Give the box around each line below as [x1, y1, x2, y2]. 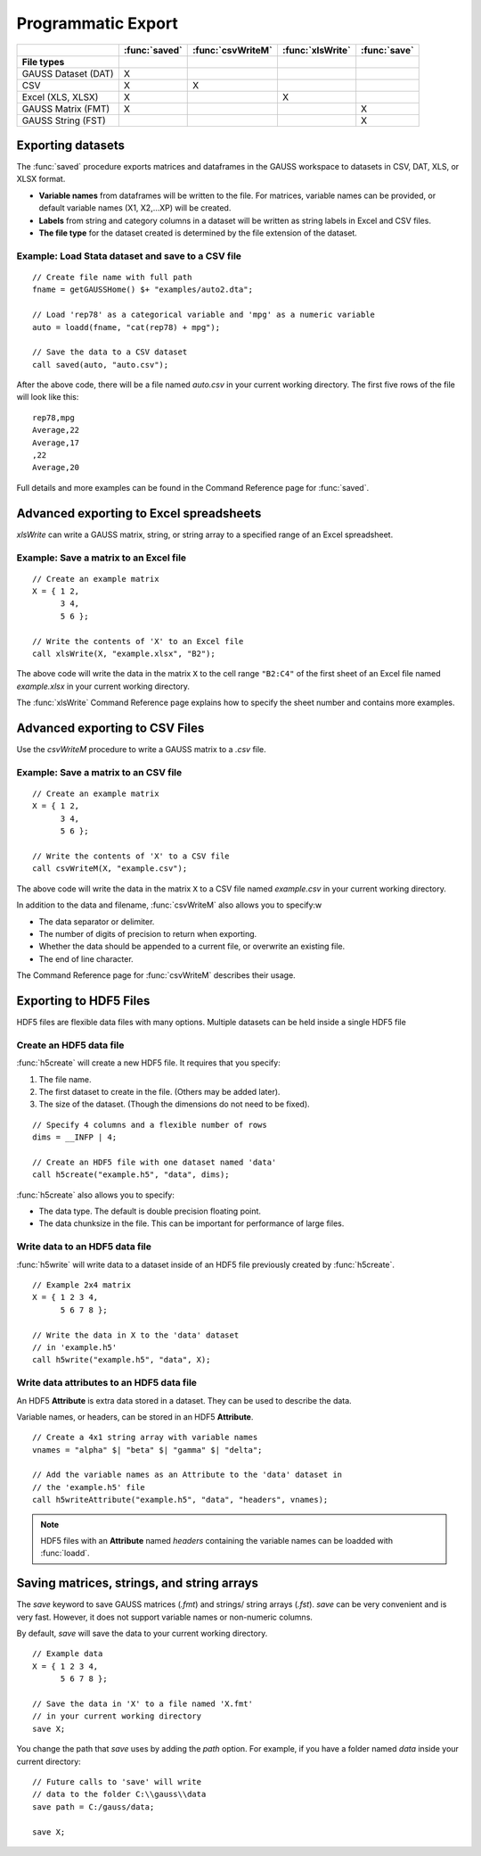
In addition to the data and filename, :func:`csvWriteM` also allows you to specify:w [16, 899, 322, 910]
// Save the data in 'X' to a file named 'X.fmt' [32, 1699, 254, 1709]
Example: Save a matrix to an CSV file [16, 766, 183, 778]
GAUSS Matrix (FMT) [21, 103, 110, 115]
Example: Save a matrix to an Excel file [16, 551, 187, 564]
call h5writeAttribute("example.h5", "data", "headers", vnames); [32, 1495, 329, 1505]
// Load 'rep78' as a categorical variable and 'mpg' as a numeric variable [32, 310, 376, 320]
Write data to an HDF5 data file [16, 1240, 151, 1253]
